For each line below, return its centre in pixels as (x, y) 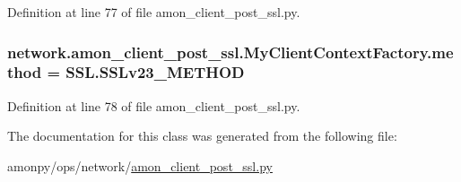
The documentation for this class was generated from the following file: (202, 136)
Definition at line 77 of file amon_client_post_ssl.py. (154, 12)
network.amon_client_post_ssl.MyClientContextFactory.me (230, 52)
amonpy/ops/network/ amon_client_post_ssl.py (140, 165)
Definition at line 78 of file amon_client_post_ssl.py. (154, 105)
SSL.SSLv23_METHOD (155, 72)
